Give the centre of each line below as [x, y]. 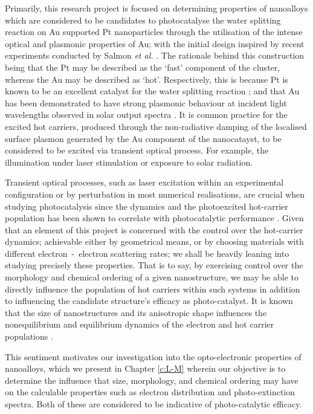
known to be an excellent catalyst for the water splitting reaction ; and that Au [152, 91]
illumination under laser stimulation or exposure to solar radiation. [129, 162]
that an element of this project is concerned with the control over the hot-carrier [154, 229]
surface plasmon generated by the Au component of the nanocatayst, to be [143, 138]
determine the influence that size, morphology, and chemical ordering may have [152, 380]
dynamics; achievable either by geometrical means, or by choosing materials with [154, 241]
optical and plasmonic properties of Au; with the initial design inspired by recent [155, 43]
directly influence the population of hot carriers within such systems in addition [153, 289]
